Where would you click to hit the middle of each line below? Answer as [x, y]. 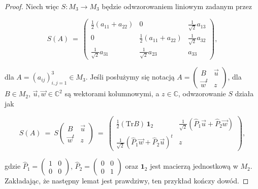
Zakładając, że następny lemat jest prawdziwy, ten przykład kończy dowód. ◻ [127, 181]
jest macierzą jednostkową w [194, 166]
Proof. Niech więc [32, 6]
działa [244, 93]
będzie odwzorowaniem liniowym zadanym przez [177, 6]
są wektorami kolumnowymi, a [112, 93]
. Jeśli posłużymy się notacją [130, 77]
